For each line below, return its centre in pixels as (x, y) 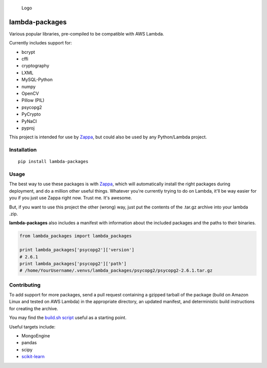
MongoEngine (36, 336)
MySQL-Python (37, 80)
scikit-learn (33, 357)
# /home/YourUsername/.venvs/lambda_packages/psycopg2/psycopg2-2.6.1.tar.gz (116, 271)
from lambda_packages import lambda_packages (76, 236)
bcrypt (28, 52)
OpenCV (30, 93)
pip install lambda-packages (53, 162)
